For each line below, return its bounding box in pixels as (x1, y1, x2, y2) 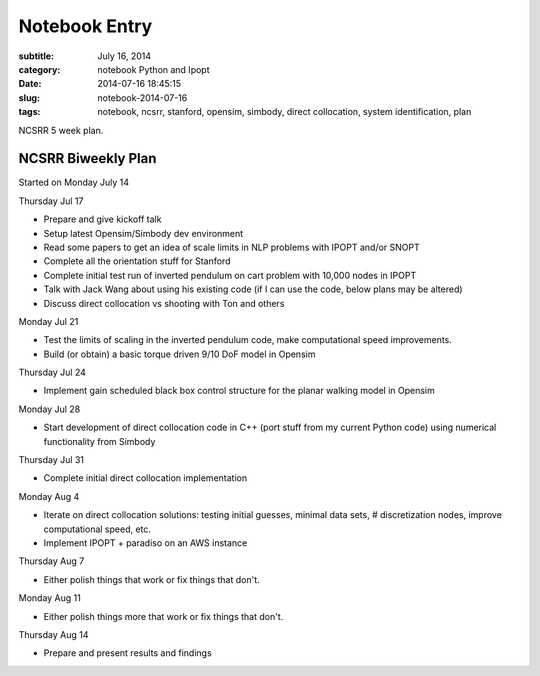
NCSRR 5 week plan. (18, 124, 104, 136)
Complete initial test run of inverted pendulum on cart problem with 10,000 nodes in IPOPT (43, 269, 417, 281)
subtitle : (18, 50, 55, 62)
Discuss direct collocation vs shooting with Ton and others (43, 297, 285, 309)
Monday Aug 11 (18, 592, 82, 604)
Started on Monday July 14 (18, 176, 130, 189)
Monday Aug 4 (18, 490, 80, 502)
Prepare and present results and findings (43, 647, 212, 659)
